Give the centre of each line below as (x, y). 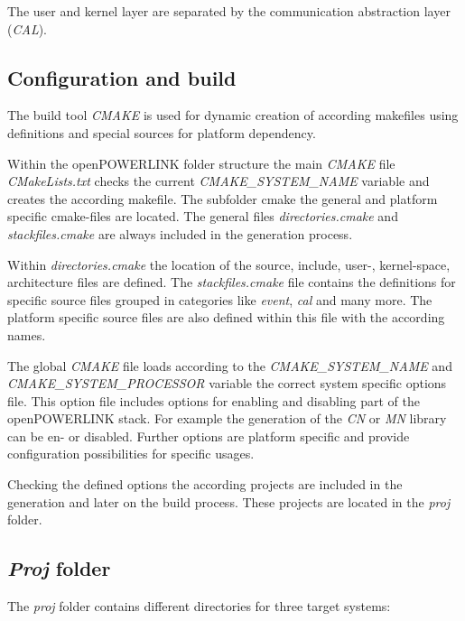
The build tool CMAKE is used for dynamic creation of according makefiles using (233, 115)
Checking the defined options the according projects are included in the (205, 484)
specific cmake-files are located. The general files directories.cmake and (203, 216)
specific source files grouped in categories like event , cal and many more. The (220, 299)
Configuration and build (122, 77)
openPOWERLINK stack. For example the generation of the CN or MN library (227, 418)
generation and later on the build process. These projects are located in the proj (229, 501)
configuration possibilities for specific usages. (131, 454)
